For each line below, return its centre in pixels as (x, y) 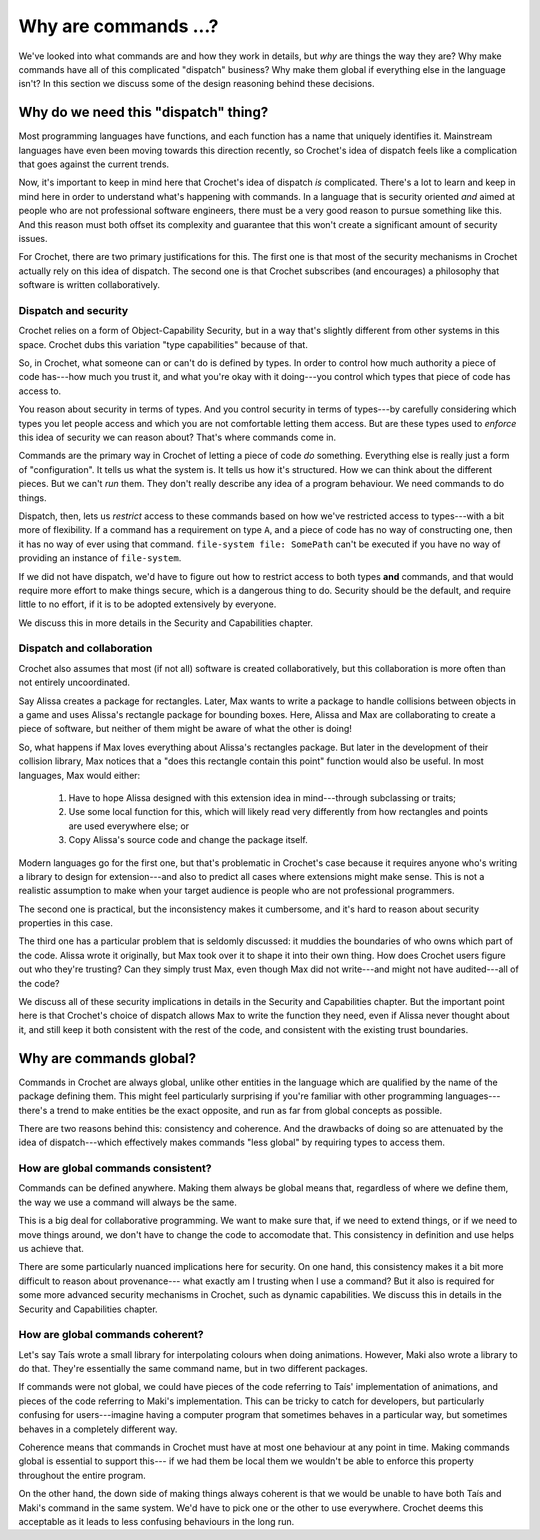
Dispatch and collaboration (85, 648)
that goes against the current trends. (94, 164)
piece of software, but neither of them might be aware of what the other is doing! (185, 729)
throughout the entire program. (82, 1475)
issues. (33, 238)
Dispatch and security (73, 310)
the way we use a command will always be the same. (127, 1202)
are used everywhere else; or (129, 826)
